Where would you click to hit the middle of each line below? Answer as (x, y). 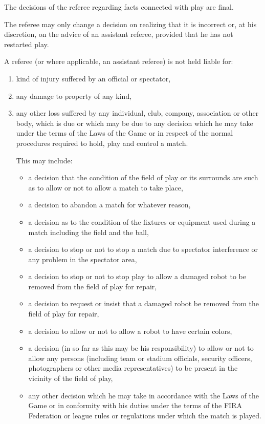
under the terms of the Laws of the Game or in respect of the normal (125, 133)
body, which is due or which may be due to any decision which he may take (135, 123)
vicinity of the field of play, (71, 378)
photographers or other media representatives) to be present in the (133, 368)
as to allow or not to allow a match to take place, (106, 187)
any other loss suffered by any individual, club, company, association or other (137, 113)
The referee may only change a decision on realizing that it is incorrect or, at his (130, 24)
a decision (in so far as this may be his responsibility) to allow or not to (141, 348)
